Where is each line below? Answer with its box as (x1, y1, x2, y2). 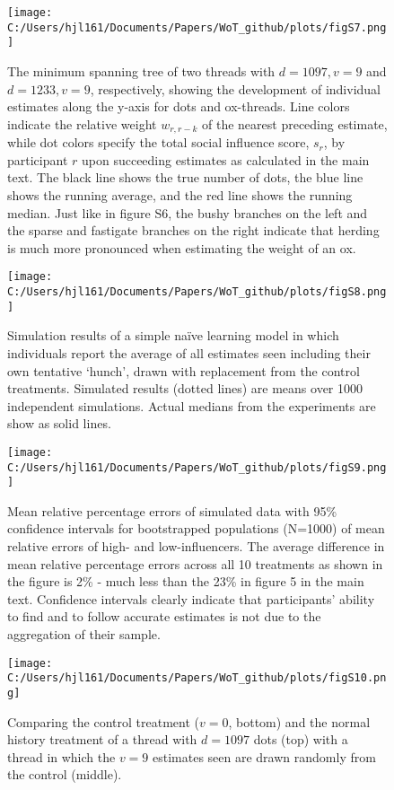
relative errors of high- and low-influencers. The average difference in (7, 537, 385, 556)
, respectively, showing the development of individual (90, 79, 381, 98)
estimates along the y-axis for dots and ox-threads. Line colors (7, 97, 350, 116)
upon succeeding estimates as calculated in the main (82, 150, 370, 169)
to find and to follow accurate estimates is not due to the (7, 607, 321, 626)
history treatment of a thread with (7, 730, 197, 749)
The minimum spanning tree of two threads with (7, 61, 276, 80)
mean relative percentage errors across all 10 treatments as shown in (7, 554, 383, 573)
